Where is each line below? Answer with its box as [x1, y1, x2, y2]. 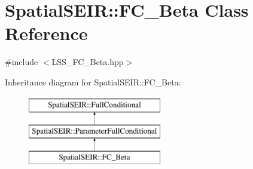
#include [5, 56, 38, 68]
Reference [5, 21, 88, 45]
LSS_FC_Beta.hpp [51, 56, 124, 68]
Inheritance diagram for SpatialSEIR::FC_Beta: [5, 75, 181, 88]
